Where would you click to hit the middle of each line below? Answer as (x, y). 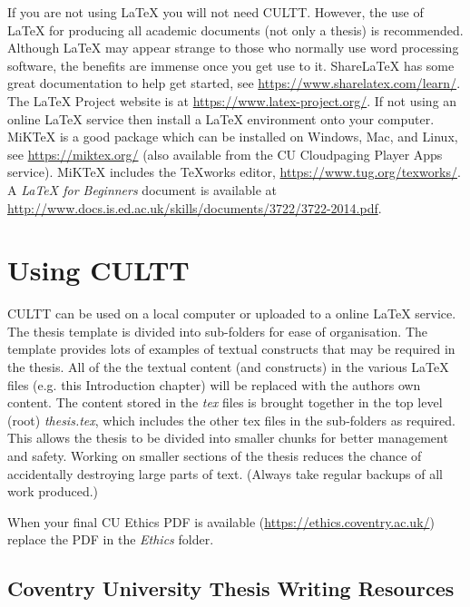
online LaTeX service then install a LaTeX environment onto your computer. (221, 118)
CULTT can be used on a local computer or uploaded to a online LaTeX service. (232, 313)
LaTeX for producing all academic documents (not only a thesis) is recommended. (235, 29)
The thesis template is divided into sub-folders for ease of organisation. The (218, 331)
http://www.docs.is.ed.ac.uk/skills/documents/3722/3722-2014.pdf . (195, 207)
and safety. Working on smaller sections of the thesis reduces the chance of (215, 455)
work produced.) (53, 491)
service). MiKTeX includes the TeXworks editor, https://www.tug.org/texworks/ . (234, 172)
